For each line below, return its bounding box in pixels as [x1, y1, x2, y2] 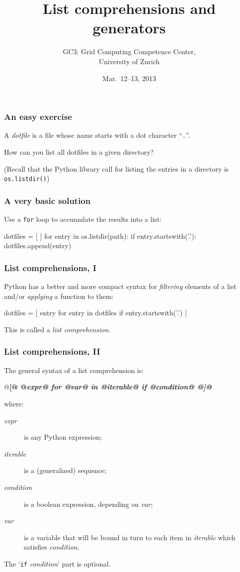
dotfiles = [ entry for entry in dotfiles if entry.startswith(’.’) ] [4, 307, 187, 318]
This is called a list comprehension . [4, 324, 111, 334]
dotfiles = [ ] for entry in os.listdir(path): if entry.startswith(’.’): [4, 230, 196, 241]
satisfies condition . [24, 542, 80, 552]
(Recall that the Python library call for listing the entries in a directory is [4, 163, 229, 174]
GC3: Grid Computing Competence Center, [63, 46, 196, 57]
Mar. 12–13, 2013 [102, 73, 156, 83]
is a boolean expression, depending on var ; [24, 498, 153, 509]
